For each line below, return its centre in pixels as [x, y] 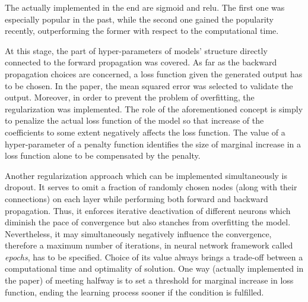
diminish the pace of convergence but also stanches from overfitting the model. [148, 222]
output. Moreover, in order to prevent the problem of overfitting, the [130, 97]
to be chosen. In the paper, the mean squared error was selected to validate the [149, 85]
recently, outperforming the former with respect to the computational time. [142, 31]
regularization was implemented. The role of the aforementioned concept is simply [154, 108]
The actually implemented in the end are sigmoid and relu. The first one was [145, 7]
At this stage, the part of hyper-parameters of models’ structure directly [136, 50]
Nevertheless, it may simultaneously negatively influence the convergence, [138, 233]
